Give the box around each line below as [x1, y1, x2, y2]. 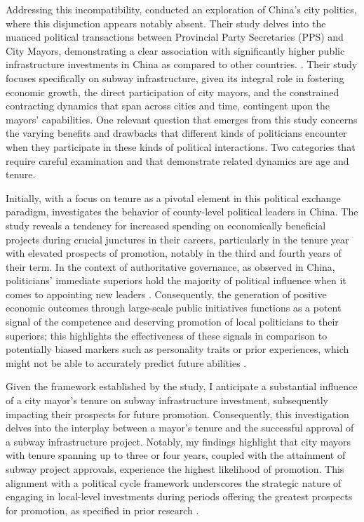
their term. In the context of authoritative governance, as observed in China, [6, 259, 335, 274]
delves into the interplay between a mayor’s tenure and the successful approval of [6, 420, 354, 435]
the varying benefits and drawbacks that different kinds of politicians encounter [6, 126, 347, 140]
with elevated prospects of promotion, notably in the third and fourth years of [6, 246, 342, 260]
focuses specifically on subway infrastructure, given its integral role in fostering [6, 70, 344, 85]
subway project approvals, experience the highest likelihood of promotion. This [6, 462, 344, 476]
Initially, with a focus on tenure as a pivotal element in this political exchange [6, 190, 341, 205]
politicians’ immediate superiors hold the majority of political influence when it [6, 273, 346, 288]
